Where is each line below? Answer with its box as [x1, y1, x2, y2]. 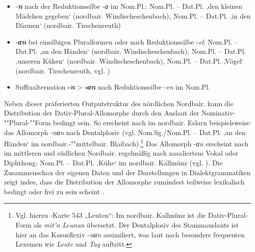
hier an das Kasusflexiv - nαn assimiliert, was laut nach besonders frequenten [15, 229, 245, 239]
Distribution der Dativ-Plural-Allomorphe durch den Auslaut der [4, 108, 200, 118]
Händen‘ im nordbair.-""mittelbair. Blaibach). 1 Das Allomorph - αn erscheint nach [4, 137, 249, 148]
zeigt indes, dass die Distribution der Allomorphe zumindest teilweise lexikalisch [4, 177, 245, 187]
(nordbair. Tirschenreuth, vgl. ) [15, 65, 110, 75]
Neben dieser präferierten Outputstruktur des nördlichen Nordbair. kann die [4, 98, 233, 108]
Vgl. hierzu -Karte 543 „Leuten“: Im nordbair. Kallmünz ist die [15, 210, 206, 220]
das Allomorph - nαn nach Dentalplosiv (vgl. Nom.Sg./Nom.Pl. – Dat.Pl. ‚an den [4, 127, 246, 137]
